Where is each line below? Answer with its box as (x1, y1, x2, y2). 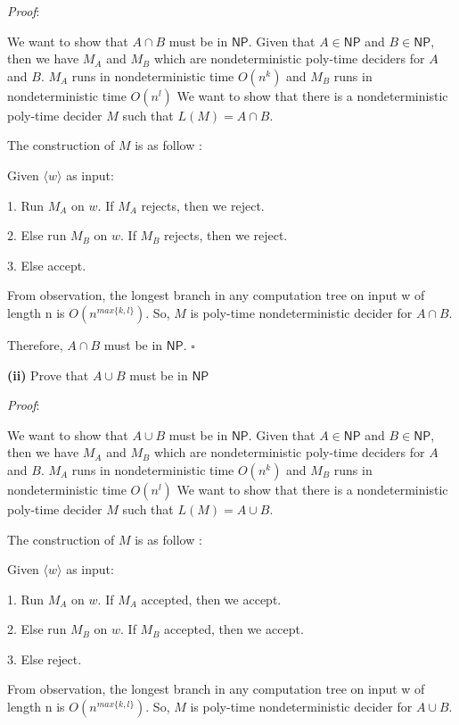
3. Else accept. (7, 255, 86, 274)
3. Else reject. (7, 649, 82, 668)
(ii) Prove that (7, 365, 89, 384)
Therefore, (7, 335, 63, 354)
